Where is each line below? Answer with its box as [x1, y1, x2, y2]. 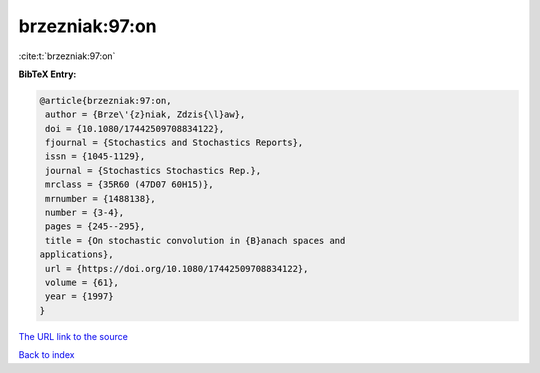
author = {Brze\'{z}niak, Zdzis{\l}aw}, [45, 109, 246, 120]
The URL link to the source [18, 330, 129, 342]
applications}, [39, 249, 114, 260]
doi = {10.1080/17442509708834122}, [45, 123, 225, 134]
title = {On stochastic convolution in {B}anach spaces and [45, 235, 346, 246]
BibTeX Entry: [18, 68, 77, 80]
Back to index [18, 349, 75, 361]
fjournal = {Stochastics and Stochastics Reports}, [45, 137, 304, 149]
